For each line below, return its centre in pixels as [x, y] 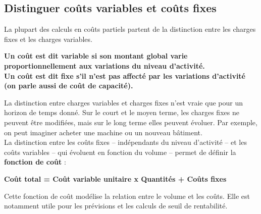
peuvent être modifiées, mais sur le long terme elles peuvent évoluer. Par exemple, [131, 122]
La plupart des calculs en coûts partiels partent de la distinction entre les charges [130, 29]
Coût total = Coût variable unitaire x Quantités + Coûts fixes [115, 178]
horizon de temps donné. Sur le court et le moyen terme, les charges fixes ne [122, 112]
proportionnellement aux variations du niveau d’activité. [105, 65]
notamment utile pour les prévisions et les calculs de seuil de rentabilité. [116, 206]
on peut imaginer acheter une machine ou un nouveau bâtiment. [103, 132]
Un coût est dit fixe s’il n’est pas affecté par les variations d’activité [125, 75]
